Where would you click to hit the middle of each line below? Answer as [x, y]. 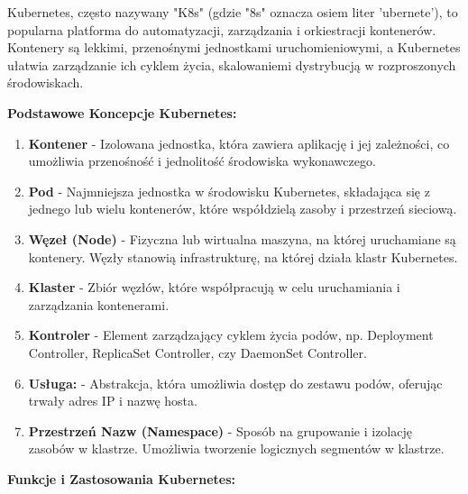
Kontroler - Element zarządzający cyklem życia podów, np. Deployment [231, 335]
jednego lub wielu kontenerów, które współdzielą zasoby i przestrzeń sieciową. [243, 209]
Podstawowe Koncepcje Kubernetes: [122, 112]
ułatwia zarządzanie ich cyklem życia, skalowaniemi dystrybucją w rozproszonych [232, 64]
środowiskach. [46, 82]
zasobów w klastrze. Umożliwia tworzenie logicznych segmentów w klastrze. [236, 448]
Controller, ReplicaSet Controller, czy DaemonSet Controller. [197, 352]
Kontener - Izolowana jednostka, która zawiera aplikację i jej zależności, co [239, 143]
